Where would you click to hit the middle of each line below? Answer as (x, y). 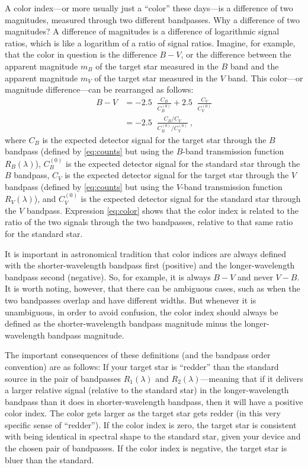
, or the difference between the (236, 54)
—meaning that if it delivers (252, 378)
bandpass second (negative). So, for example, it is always (108, 276)
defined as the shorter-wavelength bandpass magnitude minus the (123, 323)
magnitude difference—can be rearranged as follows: (99, 89)
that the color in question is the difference (81, 54)
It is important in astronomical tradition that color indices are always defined (145, 253)
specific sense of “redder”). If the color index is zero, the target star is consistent (151, 424)
